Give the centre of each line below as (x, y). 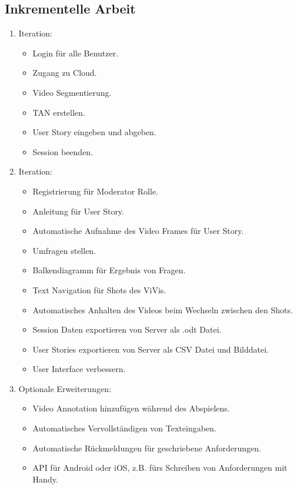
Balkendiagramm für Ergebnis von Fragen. (109, 270)
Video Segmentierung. (72, 92)
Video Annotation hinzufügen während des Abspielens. (131, 408)
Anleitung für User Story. (78, 211)
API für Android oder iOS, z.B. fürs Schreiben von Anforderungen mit (160, 468)
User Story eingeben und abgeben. (94, 132)
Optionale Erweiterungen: (65, 388)
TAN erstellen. (59, 112)
